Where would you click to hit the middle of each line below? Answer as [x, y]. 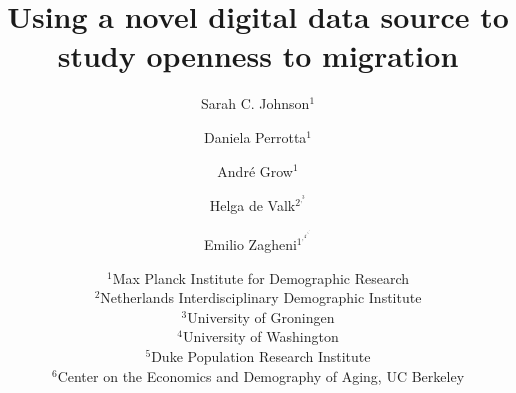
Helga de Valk [252, 205]
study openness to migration [258, 55]
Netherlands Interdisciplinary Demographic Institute [261, 297]
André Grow [255, 170]
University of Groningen [261, 316]
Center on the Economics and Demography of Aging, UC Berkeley [261, 375]
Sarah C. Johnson [255, 103]
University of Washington [260, 336]
